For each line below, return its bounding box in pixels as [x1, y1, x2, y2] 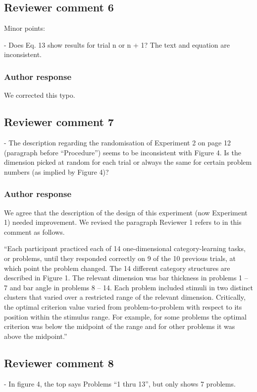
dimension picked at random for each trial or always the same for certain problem [4, 157, 252, 167]
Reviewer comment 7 [4, 114, 114, 130]
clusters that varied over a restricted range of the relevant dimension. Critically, [4, 292, 246, 302]
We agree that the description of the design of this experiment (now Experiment [4, 207, 248, 217]
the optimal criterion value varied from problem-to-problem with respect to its [4, 301, 242, 312]
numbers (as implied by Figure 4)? [4, 166, 109, 177]
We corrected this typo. [4, 90, 75, 100]
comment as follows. [4, 226, 65, 237]
